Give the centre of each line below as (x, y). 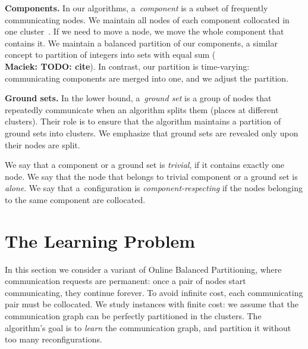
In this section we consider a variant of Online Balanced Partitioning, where (143, 269)
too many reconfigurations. (54, 339)
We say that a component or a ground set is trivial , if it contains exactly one (144, 165)
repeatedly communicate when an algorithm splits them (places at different (142, 109)
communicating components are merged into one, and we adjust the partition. (147, 78)
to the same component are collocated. (75, 199)
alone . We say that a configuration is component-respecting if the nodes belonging (154, 188)
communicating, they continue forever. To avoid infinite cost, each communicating (154, 292)
